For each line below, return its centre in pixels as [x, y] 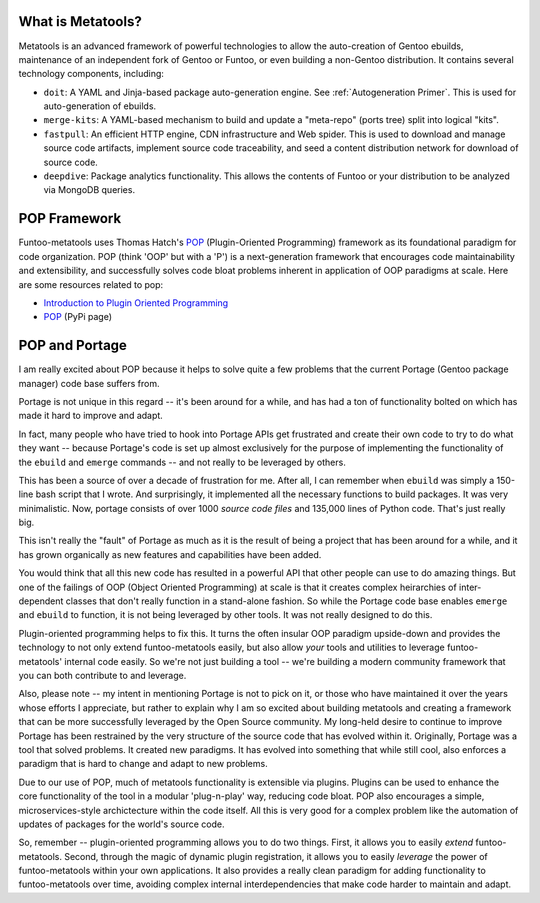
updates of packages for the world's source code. [121, 824]
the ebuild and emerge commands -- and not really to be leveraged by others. [182, 462]
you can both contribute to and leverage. [102, 675]
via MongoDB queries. [89, 190]
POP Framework [70, 218]
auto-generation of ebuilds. [100, 106]
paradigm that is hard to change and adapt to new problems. [143, 764]
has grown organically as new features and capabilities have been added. [170, 554]
